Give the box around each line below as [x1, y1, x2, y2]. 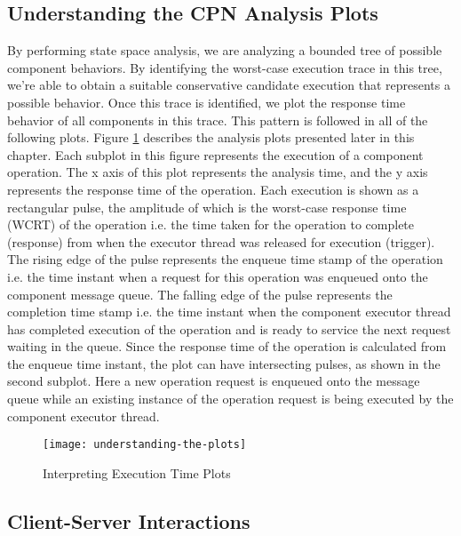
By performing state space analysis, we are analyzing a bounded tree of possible [7, 41, 442, 60]
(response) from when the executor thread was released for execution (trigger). [7, 232, 435, 251]
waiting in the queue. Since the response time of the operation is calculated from [7, 337, 447, 356]
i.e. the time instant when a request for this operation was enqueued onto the [7, 267, 428, 285]
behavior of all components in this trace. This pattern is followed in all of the [7, 110, 428, 129]
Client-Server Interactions [7, 507, 250, 534]
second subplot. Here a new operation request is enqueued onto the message [7, 372, 420, 390]
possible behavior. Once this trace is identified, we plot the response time [7, 92, 406, 111]
